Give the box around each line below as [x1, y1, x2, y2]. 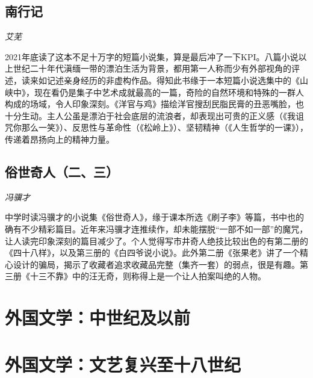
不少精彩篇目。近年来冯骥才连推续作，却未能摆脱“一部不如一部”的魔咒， [21, 222, 308, 235]
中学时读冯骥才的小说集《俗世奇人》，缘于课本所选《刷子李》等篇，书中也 [5, 211, 296, 223]
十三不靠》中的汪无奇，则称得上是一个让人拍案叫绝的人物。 [29, 270, 266, 282]
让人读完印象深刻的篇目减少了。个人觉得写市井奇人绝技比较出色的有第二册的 [5, 234, 308, 247]
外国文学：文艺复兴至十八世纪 [5, 352, 241, 377]
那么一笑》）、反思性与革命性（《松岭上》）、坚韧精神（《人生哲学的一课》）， [21, 121, 308, 134]
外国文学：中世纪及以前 [5, 305, 191, 330]
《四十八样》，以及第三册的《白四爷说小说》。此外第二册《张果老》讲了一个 [5, 246, 300, 259]
